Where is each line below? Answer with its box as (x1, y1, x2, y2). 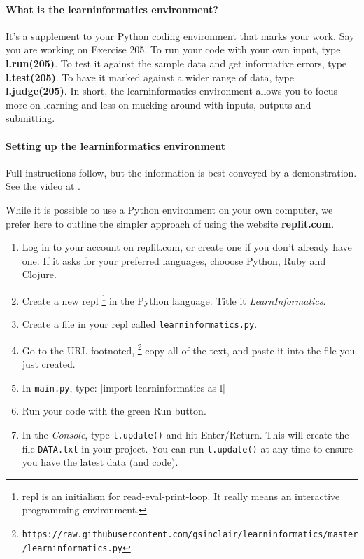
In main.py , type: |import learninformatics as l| (22, 380, 225, 394)
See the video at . (6, 179, 80, 193)
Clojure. (22, 267, 57, 282)
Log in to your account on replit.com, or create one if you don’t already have (22, 240, 352, 254)
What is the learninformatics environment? (6, 1, 218, 16)
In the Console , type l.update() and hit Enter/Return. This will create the (22, 427, 349, 441)
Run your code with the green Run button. (22, 403, 206, 418)
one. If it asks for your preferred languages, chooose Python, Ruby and (22, 253, 326, 268)
